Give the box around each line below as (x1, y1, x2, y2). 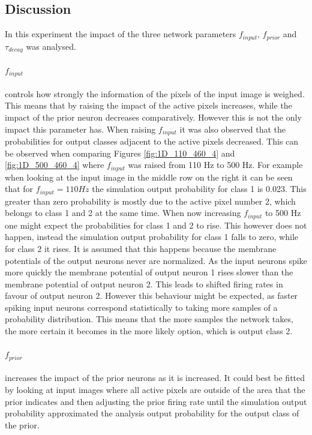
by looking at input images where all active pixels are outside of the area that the (5, 383, 305, 395)
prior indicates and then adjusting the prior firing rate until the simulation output (5, 395, 307, 407)
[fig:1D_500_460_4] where (5, 158, 104, 171)
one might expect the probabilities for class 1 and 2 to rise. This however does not (5, 218, 307, 231)
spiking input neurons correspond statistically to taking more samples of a (5, 301, 278, 313)
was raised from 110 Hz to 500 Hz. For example (128, 158, 303, 171)
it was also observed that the (179, 122, 286, 135)
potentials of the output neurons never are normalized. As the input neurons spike (5, 254, 307, 266)
